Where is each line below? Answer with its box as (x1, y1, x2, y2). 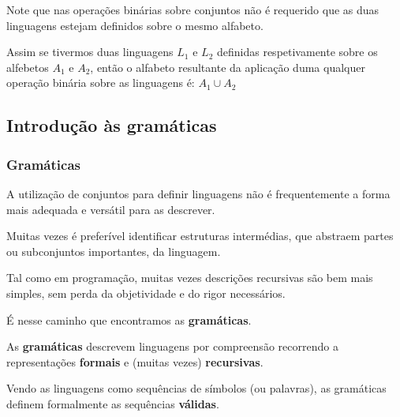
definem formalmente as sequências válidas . (6, 395, 219, 411)
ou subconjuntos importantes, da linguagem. (6, 242, 221, 259)
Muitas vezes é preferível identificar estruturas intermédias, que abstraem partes (6, 227, 394, 244)
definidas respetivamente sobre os (216, 43, 378, 60)
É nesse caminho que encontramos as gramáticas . (6, 311, 252, 328)
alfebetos (6, 58, 49, 75)
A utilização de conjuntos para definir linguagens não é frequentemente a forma (6, 185, 391, 201)
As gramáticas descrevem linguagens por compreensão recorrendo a (6, 338, 338, 355)
